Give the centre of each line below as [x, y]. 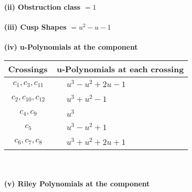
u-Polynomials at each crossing [120, 69]
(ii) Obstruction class [42, 7]
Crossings [28, 69]
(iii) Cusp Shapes [35, 27]
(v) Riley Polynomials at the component [77, 183]
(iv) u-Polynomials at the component [71, 47]
